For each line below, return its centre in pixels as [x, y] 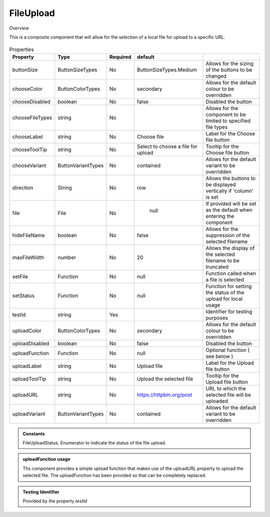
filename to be [222, 260]
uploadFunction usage [46, 459]
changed [216, 76]
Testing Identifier [41, 492]
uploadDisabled [31, 343]
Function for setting [229, 286]
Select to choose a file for [167, 146]
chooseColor [27, 89]
